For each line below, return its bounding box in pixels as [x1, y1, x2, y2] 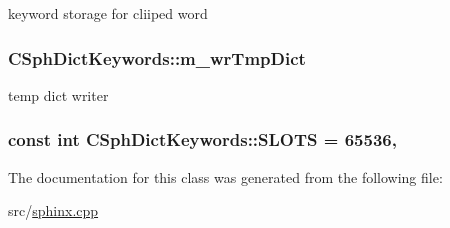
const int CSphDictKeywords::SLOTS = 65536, [8, 127, 397, 152]
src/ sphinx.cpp [8, 200, 99, 221]
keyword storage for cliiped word [8, 3, 208, 23]
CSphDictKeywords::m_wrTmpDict [8, 45, 306, 70]
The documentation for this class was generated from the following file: [8, 166, 443, 187]
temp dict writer [8, 84, 109, 105]
